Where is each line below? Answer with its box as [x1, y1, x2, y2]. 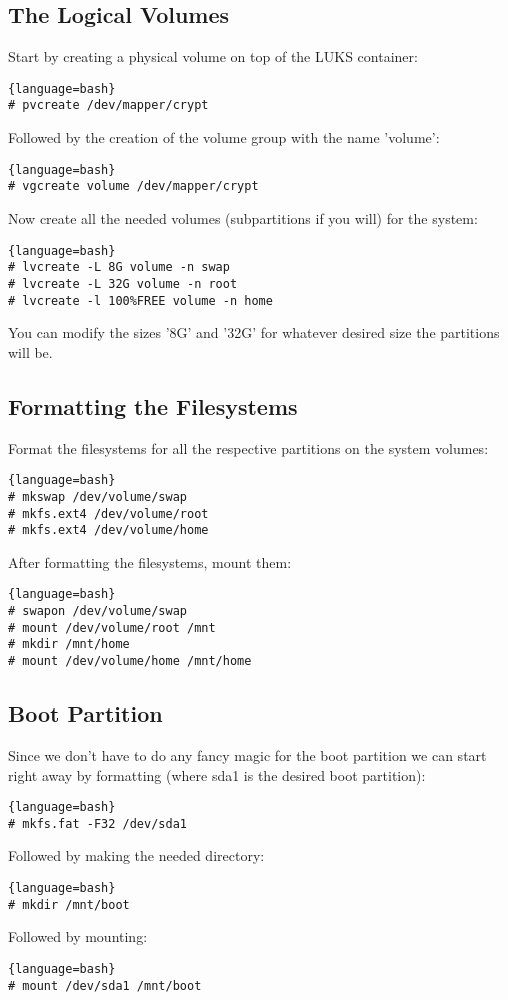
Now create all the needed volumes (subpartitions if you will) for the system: [8, 208, 478, 229]
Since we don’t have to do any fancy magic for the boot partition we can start [8, 744, 487, 765]
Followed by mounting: [8, 926, 148, 947]
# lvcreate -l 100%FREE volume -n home [8, 293, 273, 308]
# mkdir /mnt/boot [8, 897, 130, 912]
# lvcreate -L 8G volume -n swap [8, 260, 230, 275]
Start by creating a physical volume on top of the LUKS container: [8, 46, 418, 67]
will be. [8, 341, 53, 362]
